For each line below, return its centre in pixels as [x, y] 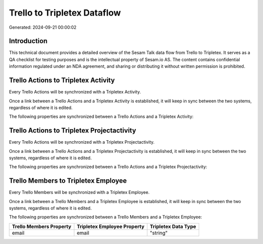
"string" [159, 233]
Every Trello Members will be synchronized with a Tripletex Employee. [79, 192]
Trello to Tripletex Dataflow [65, 13]
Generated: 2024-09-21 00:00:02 [43, 27]
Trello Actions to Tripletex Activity [62, 80]
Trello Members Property [42, 226]
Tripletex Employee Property [111, 226]
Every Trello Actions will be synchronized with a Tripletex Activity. [75, 92]
